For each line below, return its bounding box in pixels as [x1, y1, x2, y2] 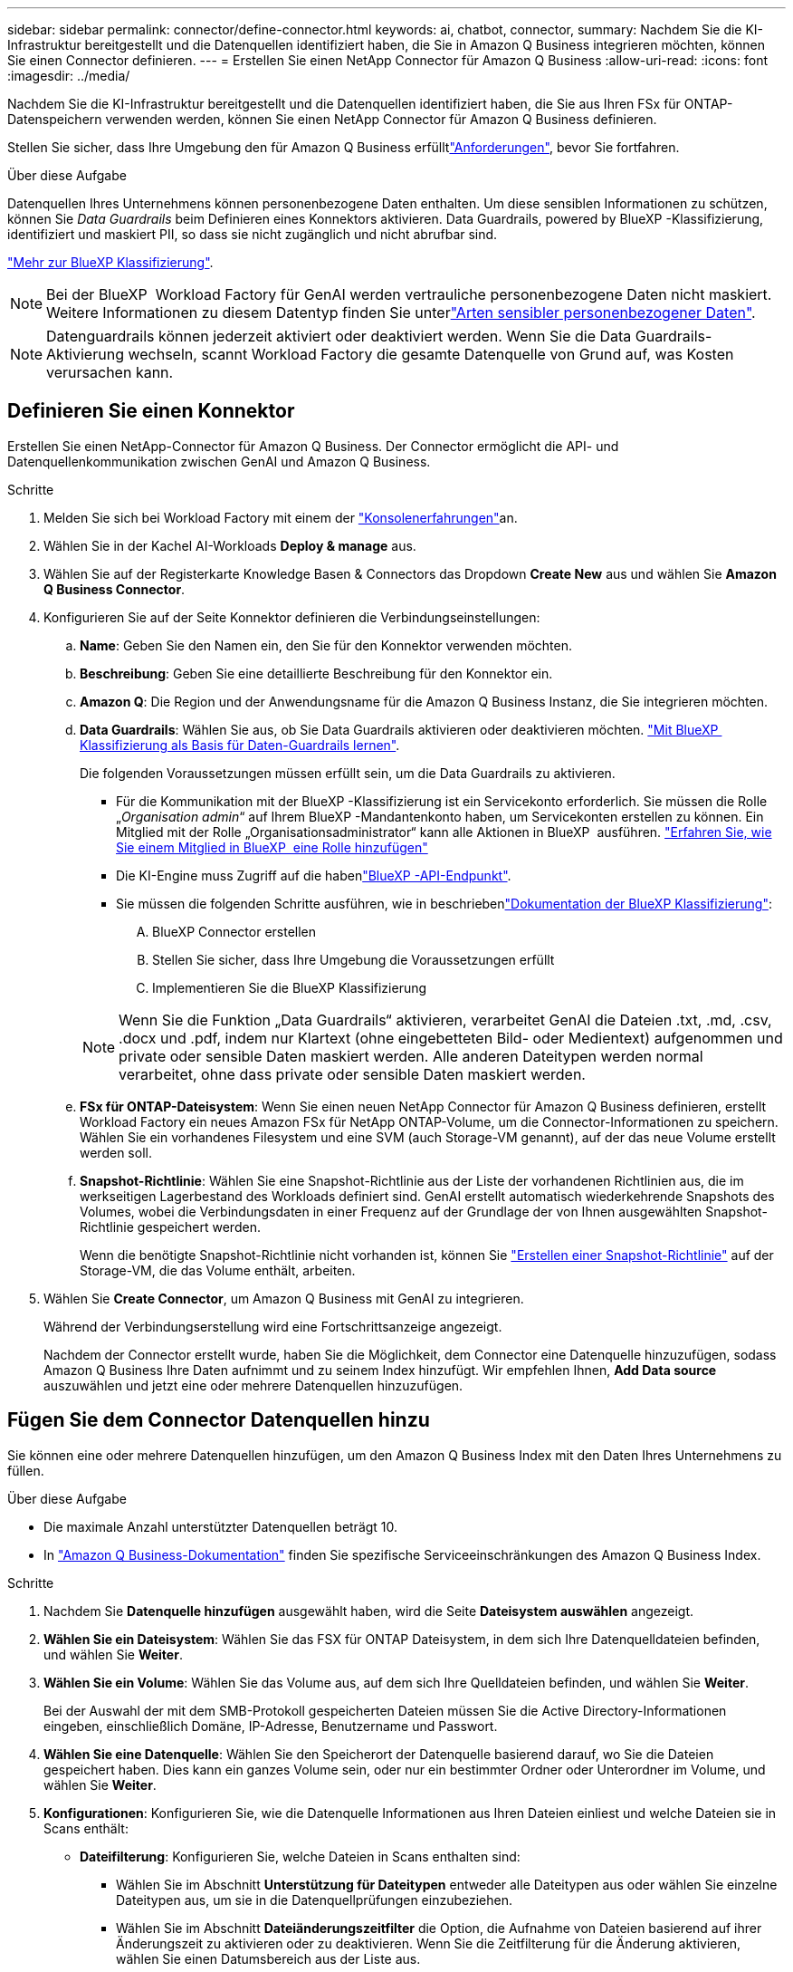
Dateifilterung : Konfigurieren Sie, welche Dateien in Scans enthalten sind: [80, 1848, 521, 1864]
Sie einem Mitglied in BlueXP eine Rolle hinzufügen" [116, 839, 428, 855]
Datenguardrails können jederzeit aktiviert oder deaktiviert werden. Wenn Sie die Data [46, 327, 632, 345]
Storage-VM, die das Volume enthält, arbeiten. [80, 1262, 356, 1278]
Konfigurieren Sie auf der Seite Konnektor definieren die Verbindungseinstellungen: [43, 609, 540, 625]
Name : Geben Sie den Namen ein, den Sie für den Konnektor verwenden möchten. [80, 637, 572, 653]
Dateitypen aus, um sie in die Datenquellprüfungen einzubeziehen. [116, 1891, 512, 1908]
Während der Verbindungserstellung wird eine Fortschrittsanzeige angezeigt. [43, 1318, 502, 1334]
